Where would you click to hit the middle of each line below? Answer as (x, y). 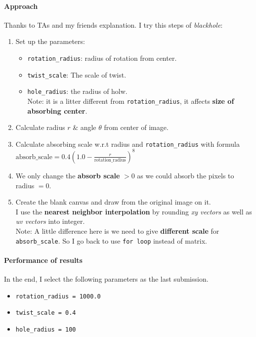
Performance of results (43, 260)
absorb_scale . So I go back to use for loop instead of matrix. (111, 240)
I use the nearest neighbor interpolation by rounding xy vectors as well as (134, 211)
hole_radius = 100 (46, 329)
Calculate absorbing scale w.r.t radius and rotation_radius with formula (128, 144)
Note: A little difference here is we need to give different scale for (117, 231)
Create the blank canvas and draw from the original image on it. (113, 202)
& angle (85, 127)
